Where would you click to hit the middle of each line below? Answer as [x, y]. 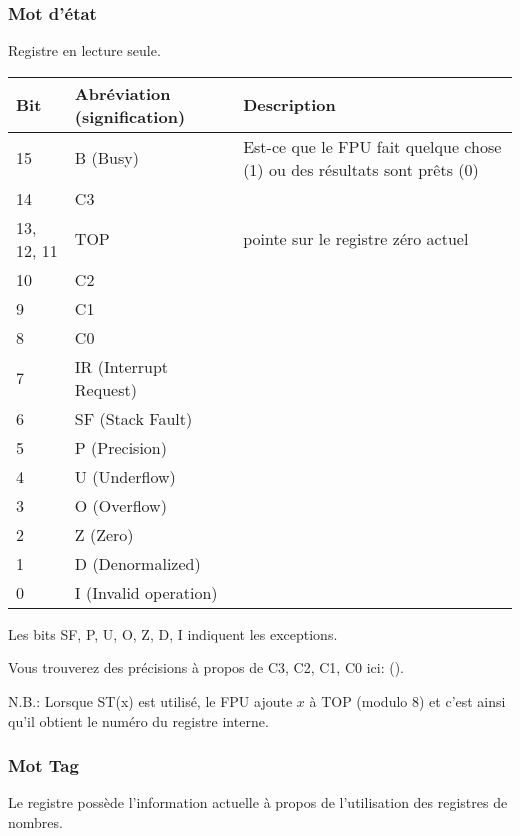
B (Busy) [106, 158]
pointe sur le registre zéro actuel [356, 239]
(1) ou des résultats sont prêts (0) [361, 169]
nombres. [35, 822]
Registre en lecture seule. [84, 50]
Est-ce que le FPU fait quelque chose [372, 146]
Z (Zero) [104, 534]
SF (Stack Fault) [133, 418]
